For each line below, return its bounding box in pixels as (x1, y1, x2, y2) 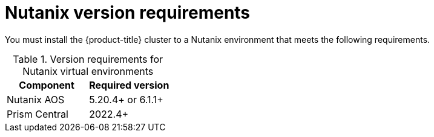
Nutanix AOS (7, 93, 65, 106)
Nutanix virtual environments (22, 65, 154, 77)
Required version (89, 78, 169, 91)
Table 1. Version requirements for (13, 53, 163, 65)
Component (19, 78, 74, 91)
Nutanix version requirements (5, 2, 251, 23)
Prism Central (7, 107, 68, 120)
